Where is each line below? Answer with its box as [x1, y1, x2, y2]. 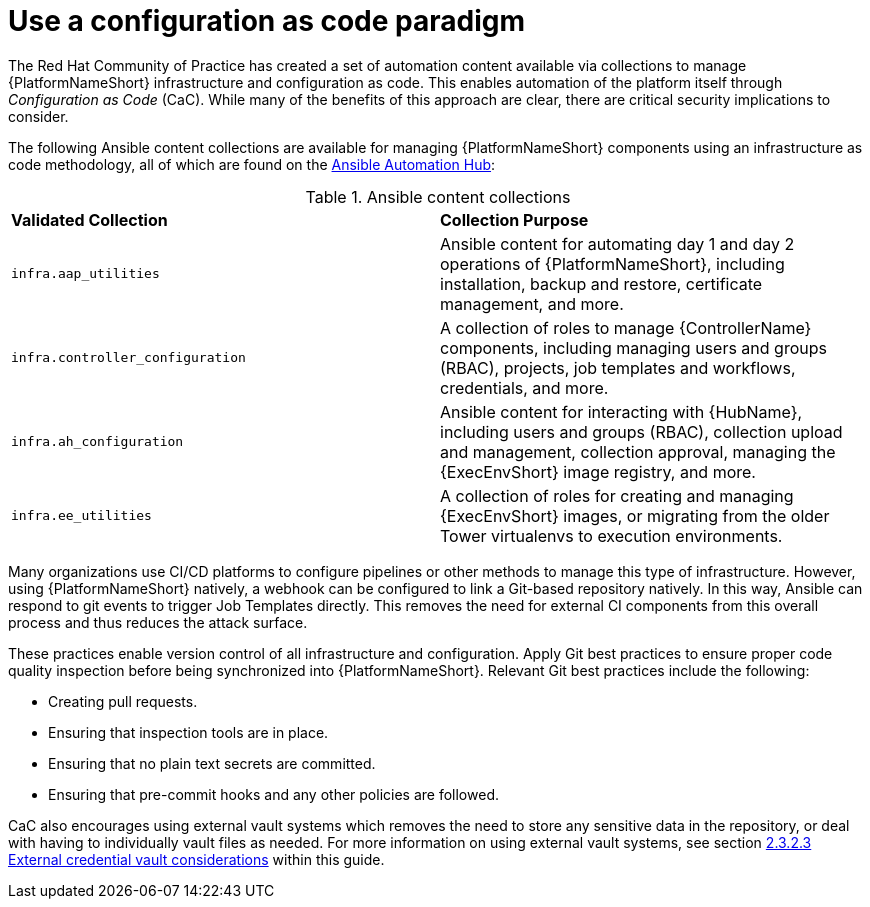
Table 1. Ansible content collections [305, 186, 571, 207]
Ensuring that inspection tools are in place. [48, 723, 329, 741]
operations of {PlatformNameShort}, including [440, 253, 785, 274]
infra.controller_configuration [11, 350, 246, 366]
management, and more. [440, 293, 624, 314]
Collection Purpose [440, 209, 589, 230]
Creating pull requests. [48, 692, 198, 710]
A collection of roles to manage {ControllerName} [440, 317, 812, 338]
